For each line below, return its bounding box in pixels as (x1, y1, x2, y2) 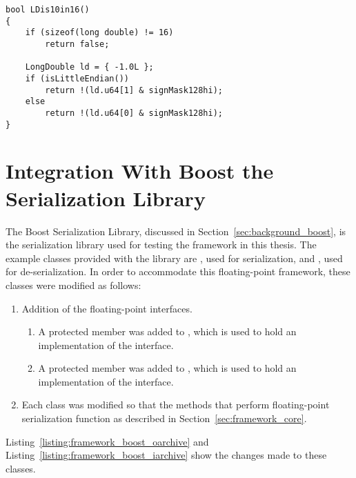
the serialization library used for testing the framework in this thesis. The (6, 237, 317, 252)
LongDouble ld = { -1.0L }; (25, 62, 154, 72)
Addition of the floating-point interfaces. (21, 301, 192, 315)
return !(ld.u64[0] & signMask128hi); (45, 108, 223, 118)
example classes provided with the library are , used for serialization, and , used (6, 250, 343, 265)
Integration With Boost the (6, 157, 274, 185)
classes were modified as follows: (6, 277, 141, 292)
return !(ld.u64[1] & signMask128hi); (45, 85, 223, 95)
